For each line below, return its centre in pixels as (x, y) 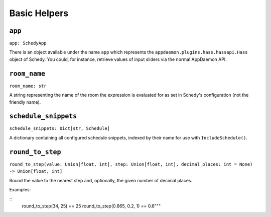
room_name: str (28, 86)
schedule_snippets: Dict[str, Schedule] (60, 129)
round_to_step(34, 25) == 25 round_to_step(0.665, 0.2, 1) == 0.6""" (91, 206)
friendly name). (25, 102)
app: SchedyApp (28, 43)
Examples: (20, 189)
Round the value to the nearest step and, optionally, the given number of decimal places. (101, 180)
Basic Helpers (39, 13)
